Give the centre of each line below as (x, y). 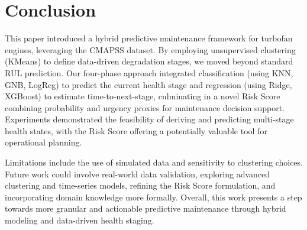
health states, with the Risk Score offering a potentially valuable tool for (136, 130)
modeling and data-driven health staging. (80, 220)
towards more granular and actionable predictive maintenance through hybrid (146, 208)
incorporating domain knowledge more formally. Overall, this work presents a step (153, 197)
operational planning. (43, 142)
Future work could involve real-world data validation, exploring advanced (138, 174)
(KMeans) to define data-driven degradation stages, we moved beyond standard (149, 61)
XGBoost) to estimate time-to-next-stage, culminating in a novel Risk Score (143, 96)
